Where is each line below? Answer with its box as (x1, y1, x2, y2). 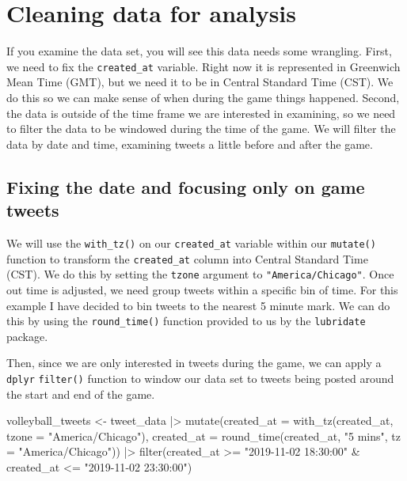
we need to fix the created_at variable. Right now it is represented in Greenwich (6, 58, 401, 74)
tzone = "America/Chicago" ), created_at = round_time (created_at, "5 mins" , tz (6, 427, 401, 444)
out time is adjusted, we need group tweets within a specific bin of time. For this (6, 281, 398, 297)
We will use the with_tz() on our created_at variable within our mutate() (6, 234, 376, 251)
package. (6, 328, 48, 344)
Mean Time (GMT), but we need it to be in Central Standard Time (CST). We (6, 74, 394, 90)
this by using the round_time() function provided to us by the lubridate (6, 312, 366, 329)
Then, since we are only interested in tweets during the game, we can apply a (6, 354, 382, 371)
